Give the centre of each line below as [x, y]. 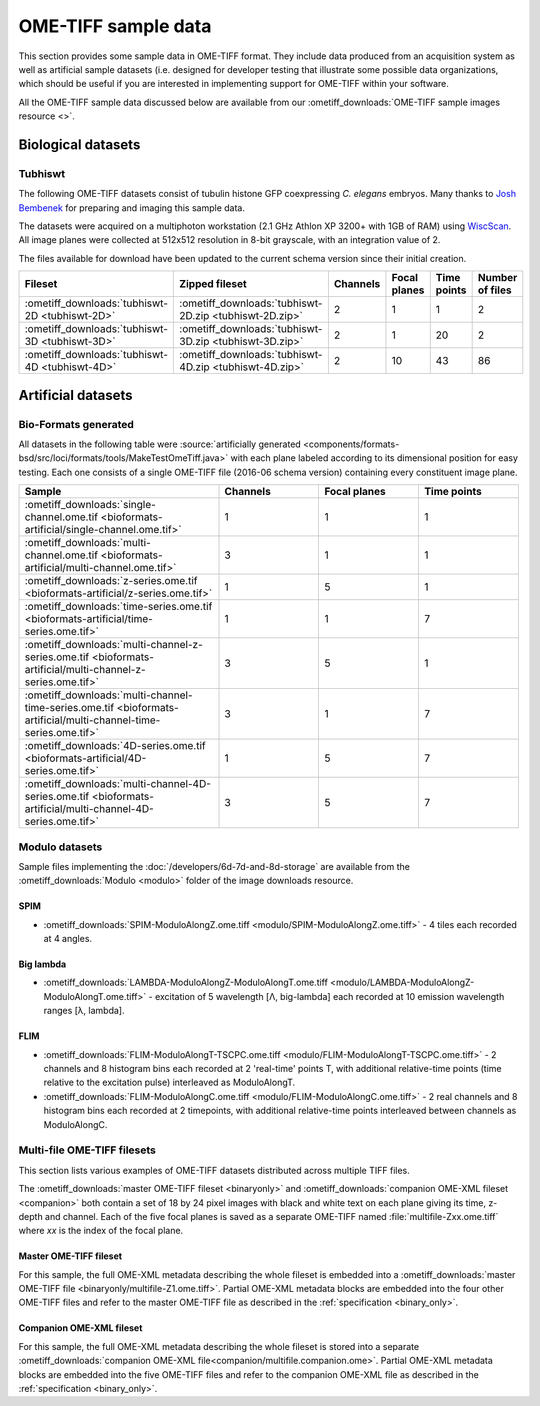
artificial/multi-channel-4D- [89, 809]
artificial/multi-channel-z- [85, 670]
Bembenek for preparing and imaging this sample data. [131, 207]
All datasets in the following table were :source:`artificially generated [160, 444]
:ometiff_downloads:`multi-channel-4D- [118, 784]
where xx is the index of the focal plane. [101, 1231]
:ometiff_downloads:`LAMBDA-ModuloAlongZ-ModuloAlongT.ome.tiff [186, 982]
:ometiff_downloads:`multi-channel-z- [114, 645]
